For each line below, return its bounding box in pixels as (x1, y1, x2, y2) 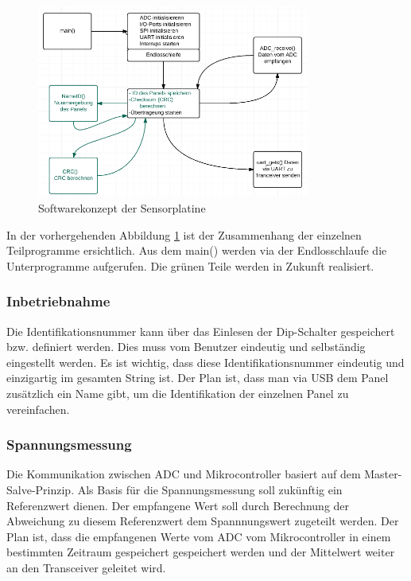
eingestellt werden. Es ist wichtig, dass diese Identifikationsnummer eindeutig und (6, 353, 405, 370)
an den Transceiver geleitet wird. (6, 559, 166, 575)
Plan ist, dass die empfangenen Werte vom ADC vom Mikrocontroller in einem (6, 528, 391, 544)
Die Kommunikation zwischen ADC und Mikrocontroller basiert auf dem (6, 466, 361, 482)
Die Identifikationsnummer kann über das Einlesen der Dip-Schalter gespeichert (6, 322, 395, 339)
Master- (364, 466, 402, 482)
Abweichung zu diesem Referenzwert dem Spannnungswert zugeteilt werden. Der (6, 513, 399, 529)
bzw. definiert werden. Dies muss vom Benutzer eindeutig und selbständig (6, 338, 366, 355)
